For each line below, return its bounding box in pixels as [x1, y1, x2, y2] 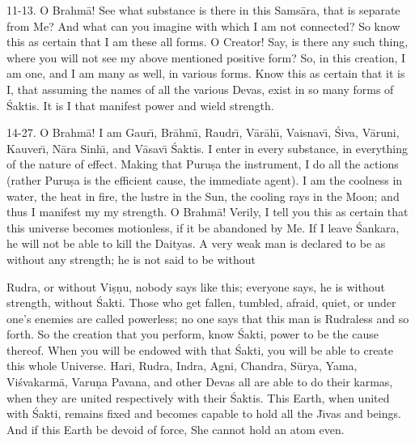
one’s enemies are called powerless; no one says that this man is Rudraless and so [6, 309, 409, 326]
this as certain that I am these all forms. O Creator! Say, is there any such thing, [6, 33, 409, 50]
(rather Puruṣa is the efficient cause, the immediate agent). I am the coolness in [6, 171, 403, 188]
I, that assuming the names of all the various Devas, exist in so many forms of [6, 80, 394, 97]
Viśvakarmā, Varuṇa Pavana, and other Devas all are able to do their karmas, [6, 373, 393, 390]
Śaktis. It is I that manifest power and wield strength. [6, 96, 274, 113]
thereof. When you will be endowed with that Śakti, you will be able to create [6, 341, 394, 358]
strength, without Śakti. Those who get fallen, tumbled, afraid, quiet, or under [6, 294, 396, 311]
